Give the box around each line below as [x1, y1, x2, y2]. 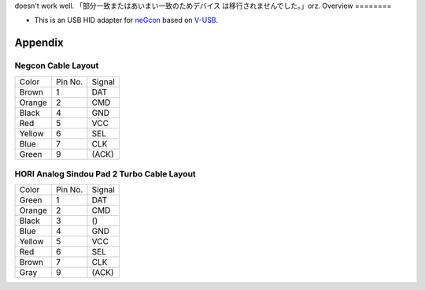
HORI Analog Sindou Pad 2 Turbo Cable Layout [14, 168, 196, 179]
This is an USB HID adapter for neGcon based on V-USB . [34, 16, 219, 25]
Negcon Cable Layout [14, 60, 99, 71]
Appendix [14, 36, 64, 50]
